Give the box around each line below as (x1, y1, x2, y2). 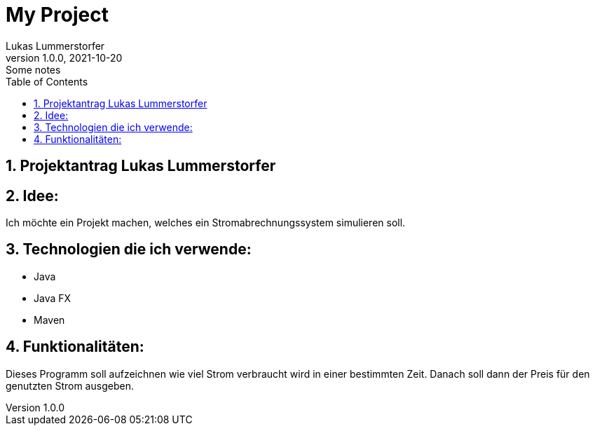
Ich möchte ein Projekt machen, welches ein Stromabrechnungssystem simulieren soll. (6, 217, 406, 229)
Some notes (6, 63, 61, 76)
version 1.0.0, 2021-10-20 (6, 51, 123, 64)
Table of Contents (6, 75, 88, 88)
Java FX (34, 292, 71, 304)
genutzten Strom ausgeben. (6, 379, 134, 392)
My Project (6, 3, 109, 27)
